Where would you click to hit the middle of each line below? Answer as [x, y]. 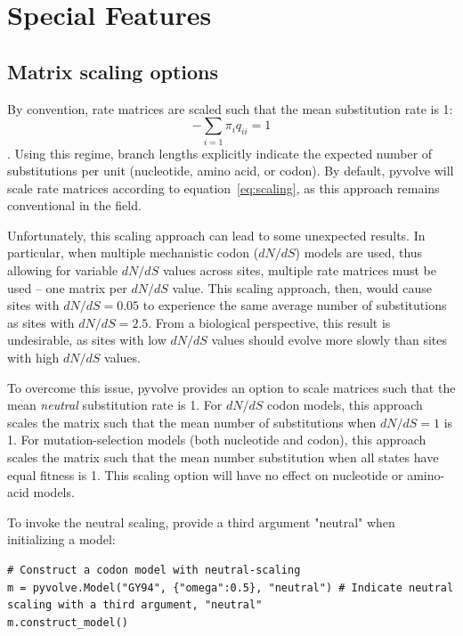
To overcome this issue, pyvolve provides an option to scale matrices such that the [231, 387]
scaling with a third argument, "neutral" [135, 605]
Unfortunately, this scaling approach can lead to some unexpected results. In [216, 235]
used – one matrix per [67, 287]
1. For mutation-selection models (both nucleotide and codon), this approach [217, 440]
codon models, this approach [345, 405]
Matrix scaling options [113, 71]
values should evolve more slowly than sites [329, 340]
